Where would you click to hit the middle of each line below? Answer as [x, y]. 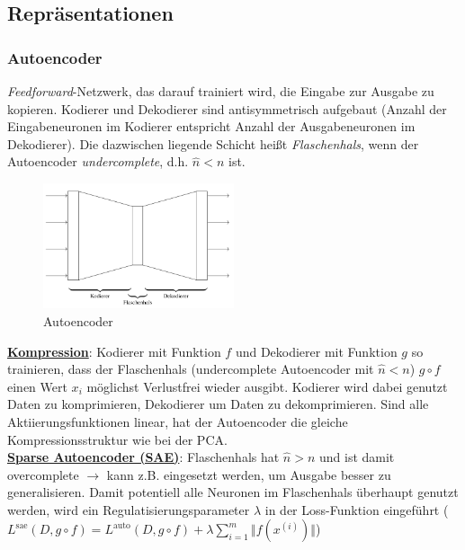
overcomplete [43, 474]
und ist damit [357, 457]
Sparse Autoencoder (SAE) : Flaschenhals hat [143, 457]
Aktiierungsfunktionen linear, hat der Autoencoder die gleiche [178, 421]
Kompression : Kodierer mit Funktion [114, 351]
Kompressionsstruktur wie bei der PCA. [117, 439]
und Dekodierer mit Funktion [316, 351]
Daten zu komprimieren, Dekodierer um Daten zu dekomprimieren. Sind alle [218, 404]
